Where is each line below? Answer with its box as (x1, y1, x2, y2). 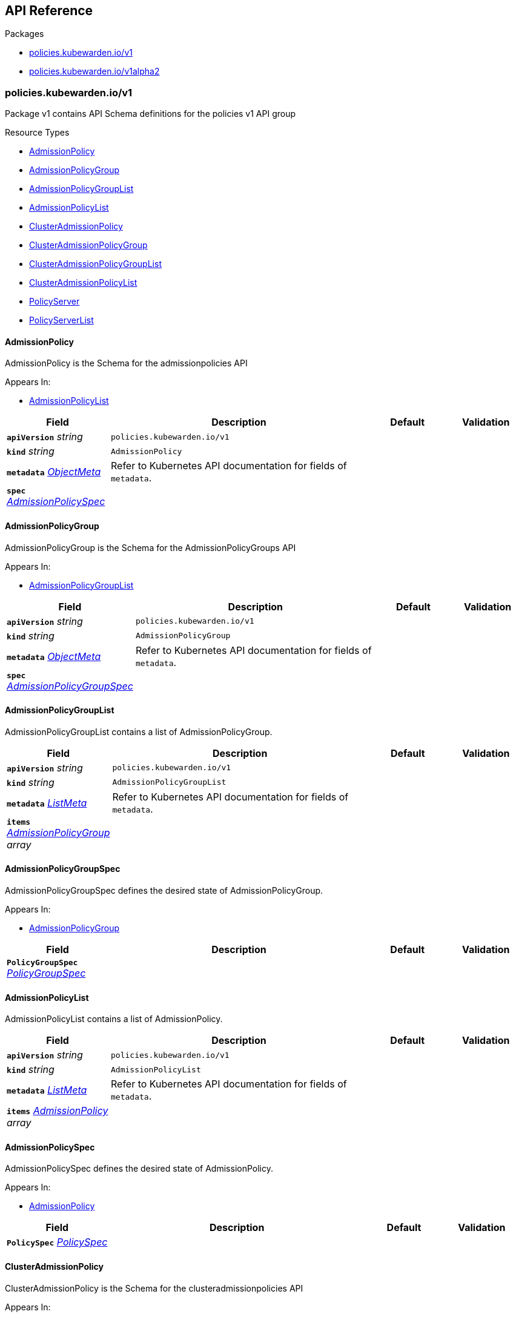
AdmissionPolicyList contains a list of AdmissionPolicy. (5, 1014, 223, 1025)
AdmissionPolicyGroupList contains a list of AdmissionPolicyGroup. (5, 726, 273, 737)
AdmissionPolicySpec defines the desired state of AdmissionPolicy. (5, 1163, 273, 1174)
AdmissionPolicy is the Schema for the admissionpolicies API (5, 358, 248, 369)
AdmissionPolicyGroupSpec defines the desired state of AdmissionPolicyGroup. (5, 885, 323, 896)
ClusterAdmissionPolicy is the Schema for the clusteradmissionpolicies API (5, 1282, 303, 1293)
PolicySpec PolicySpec (7, 1236, 108, 1249)
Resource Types (5, 127, 70, 138)
